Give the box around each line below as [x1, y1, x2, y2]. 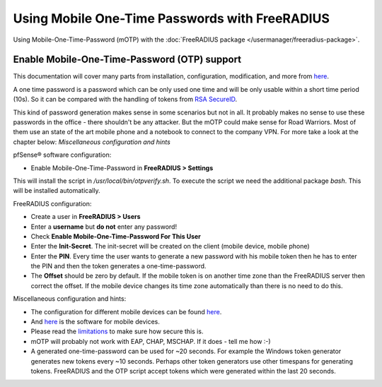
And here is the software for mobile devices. [30, 318, 161, 326]
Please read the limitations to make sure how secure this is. [30, 327, 204, 335]
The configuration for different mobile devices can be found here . [30, 307, 222, 316]
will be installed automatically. [13, 186, 100, 195]
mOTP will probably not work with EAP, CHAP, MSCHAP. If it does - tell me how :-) [30, 337, 272, 345]
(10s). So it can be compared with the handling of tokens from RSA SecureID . [13, 95, 238, 104]
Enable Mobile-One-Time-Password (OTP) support [13, 54, 242, 66]
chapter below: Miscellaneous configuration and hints [13, 138, 171, 146]
